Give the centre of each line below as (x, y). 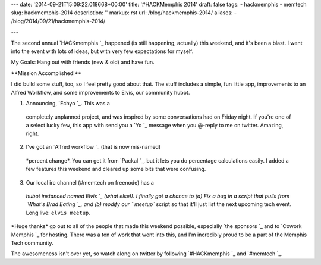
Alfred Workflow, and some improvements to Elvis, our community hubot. (100, 92)
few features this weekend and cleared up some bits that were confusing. (116, 169)
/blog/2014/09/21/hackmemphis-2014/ (58, 21)
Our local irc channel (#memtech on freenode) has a (90, 182)
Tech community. (32, 243)
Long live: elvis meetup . (58, 213)
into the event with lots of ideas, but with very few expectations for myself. (102, 51)
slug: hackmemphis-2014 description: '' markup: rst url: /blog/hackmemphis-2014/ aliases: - (124, 13)
